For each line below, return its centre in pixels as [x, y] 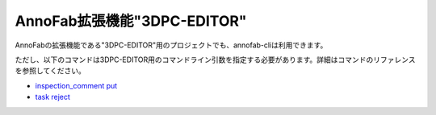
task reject [52, 97]
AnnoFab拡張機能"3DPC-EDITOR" [131, 21]
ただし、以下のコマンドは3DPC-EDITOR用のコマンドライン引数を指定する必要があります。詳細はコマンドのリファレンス [215, 60]
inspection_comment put [76, 85]
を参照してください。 [50, 71]
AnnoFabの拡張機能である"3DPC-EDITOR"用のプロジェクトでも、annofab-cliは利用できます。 [171, 45]
